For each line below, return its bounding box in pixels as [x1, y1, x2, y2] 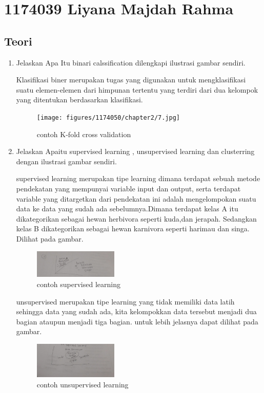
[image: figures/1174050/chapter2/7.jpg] [36, 114, 180, 121]
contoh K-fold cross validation [36, 128, 131, 139]
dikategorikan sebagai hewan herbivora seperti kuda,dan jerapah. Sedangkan [16, 213, 257, 224]
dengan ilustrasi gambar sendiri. [16, 156, 117, 166]
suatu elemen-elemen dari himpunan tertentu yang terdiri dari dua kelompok [16, 84, 258, 95]
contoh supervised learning [36, 278, 120, 289]
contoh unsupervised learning [36, 379, 129, 389]
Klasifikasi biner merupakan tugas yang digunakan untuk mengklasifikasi [16, 74, 246, 85]
